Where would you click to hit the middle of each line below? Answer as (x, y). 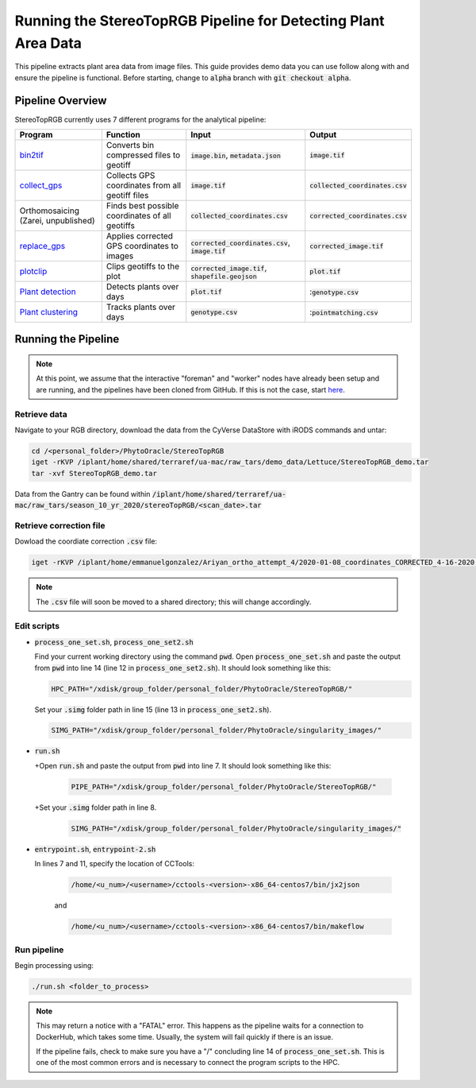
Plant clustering (49, 312)
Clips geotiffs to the (143, 266)
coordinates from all (144, 185)
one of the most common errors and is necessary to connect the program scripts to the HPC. (188, 1063)
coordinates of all (138, 216)
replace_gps (42, 246)
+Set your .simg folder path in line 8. (96, 807)
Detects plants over (142, 287)
